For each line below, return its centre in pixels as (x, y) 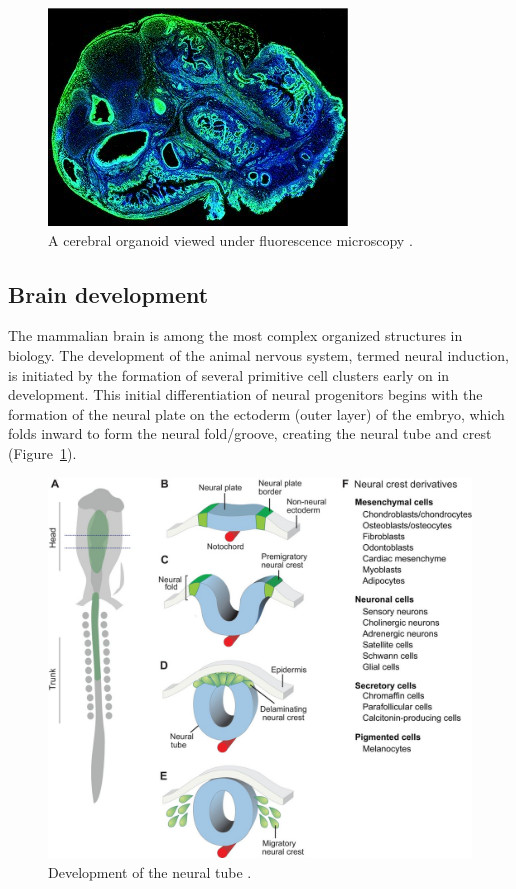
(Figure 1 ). (42, 452)
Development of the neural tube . (150, 872)
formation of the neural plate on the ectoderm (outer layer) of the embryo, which (256, 413)
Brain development (108, 293)
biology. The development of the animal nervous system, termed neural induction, (258, 354)
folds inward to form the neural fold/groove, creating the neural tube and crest (250, 433)
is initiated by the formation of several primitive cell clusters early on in (229, 374)
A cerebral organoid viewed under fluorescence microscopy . (230, 239)
